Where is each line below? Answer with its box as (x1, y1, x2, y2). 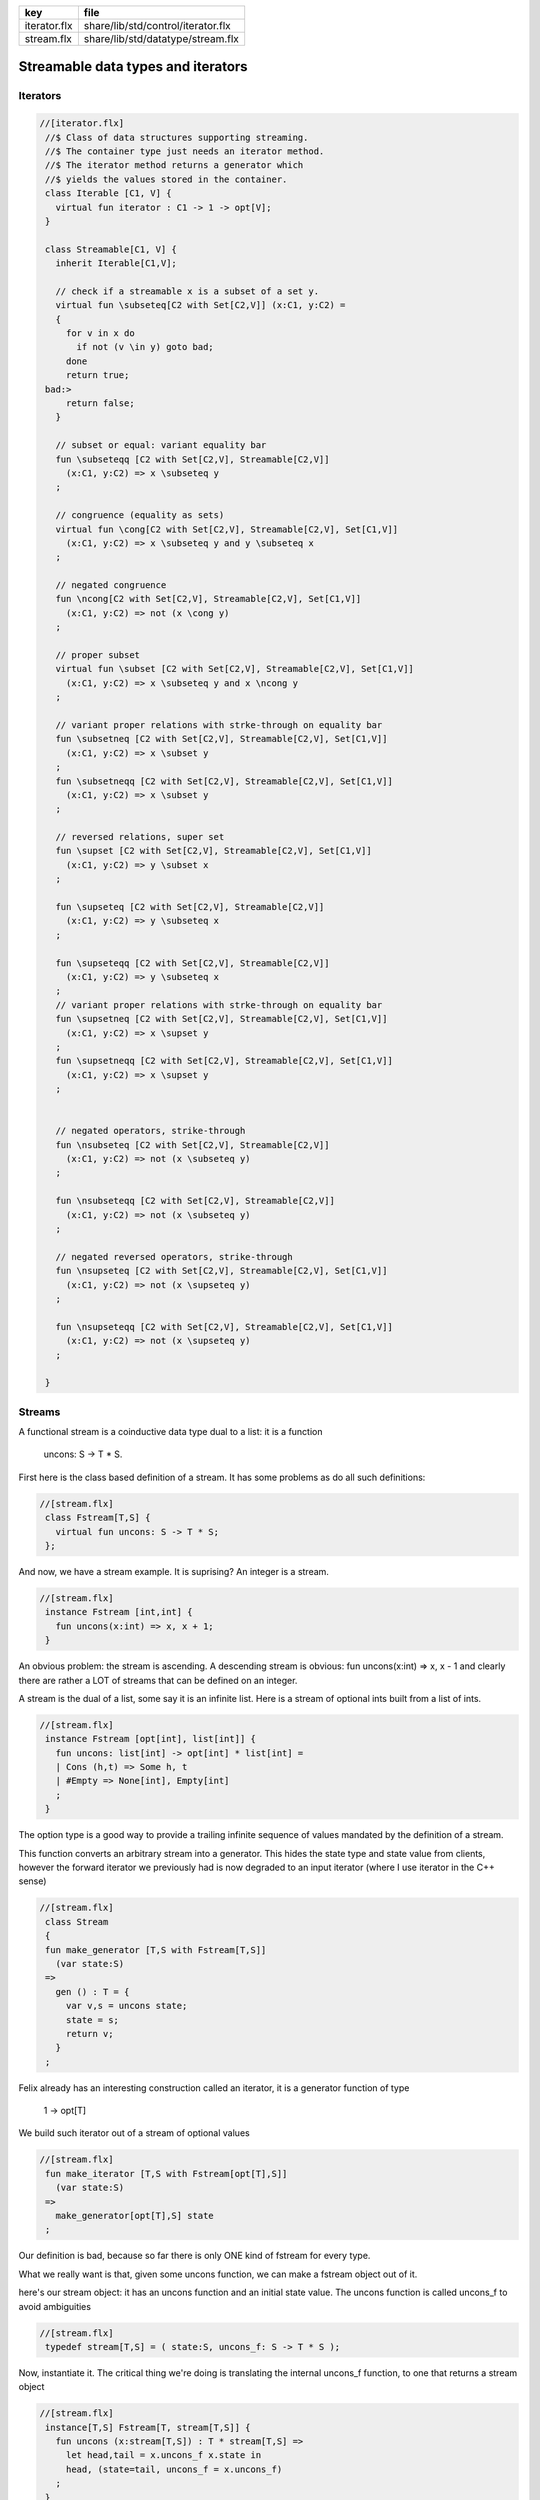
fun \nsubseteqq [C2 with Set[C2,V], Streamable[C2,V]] (55, 1195, 335, 1207)
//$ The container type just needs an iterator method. (45, 145, 325, 157)
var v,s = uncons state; (65, 2000, 188, 2012)
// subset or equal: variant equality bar (55, 440, 267, 451)
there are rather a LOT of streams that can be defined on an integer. (18, 1674, 298, 1686)
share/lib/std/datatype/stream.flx (83, 32, 240, 45)
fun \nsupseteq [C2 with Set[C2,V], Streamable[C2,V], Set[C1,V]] (55, 1265, 388, 1277)
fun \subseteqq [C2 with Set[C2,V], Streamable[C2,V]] (55, 453, 330, 465)
